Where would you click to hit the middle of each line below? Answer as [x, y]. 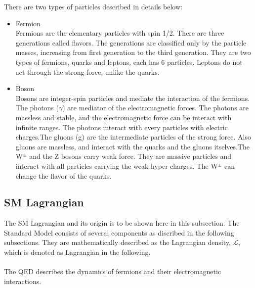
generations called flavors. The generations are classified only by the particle [131, 42]
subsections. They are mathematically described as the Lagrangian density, [117, 242]
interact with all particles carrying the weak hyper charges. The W [117, 166]
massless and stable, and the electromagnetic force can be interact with [124, 117]
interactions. [23, 281]
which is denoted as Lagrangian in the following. [77, 252]
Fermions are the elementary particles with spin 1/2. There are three [120, 33]
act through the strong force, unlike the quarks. [87, 72]
